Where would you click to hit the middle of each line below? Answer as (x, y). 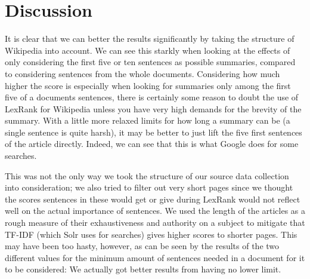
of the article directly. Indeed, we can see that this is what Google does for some (152, 144)
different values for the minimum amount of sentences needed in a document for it (155, 257)
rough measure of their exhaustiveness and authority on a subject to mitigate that (155, 223)
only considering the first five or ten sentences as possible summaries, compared (150, 62)
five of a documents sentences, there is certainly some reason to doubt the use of (152, 97)
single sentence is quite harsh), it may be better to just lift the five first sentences (154, 132)
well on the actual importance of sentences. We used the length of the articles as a (155, 211)
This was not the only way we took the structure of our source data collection (147, 175)
